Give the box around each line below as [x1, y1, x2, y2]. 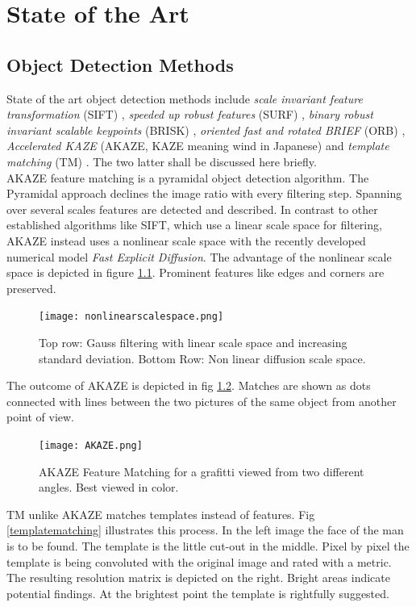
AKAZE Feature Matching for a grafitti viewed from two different [39, 463, 364, 479]
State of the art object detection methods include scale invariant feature [6, 90, 363, 107]
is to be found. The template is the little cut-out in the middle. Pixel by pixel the [6, 537, 410, 554]
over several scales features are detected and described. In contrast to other [6, 200, 378, 217]
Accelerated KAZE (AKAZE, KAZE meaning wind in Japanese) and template [6, 137, 389, 154]
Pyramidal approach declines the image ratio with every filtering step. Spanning [6, 185, 402, 202]
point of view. [6, 408, 75, 425]
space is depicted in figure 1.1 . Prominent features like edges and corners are [6, 264, 385, 281]
